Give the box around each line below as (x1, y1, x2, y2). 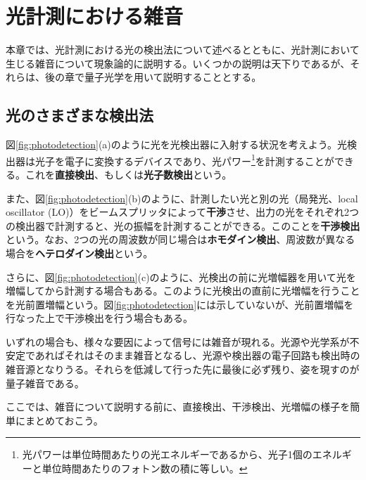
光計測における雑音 (6, 1, 184, 30)
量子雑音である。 (6, 375, 84, 390)
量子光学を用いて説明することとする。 (84, 70, 262, 84)
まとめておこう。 (25, 413, 103, 427)
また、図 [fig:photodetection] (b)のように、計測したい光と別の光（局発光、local (6, 190, 358, 205)
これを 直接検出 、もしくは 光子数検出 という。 (25, 167, 232, 181)
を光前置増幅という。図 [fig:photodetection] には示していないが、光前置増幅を (6, 297, 354, 311)
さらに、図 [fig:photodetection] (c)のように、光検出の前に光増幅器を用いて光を (6, 269, 356, 284)
